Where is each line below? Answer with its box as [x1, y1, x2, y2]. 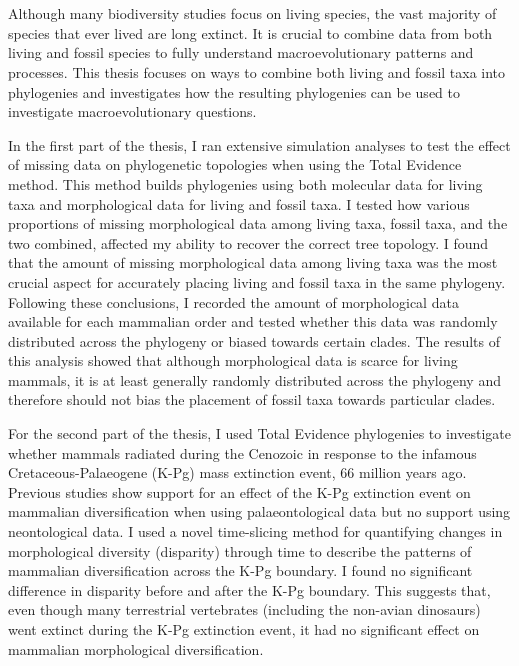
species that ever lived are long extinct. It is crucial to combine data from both [8, 22, 493, 43]
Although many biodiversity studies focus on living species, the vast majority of [8, 3, 497, 24]
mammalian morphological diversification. [8, 638, 264, 659]
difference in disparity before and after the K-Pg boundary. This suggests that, [8, 579, 491, 600]
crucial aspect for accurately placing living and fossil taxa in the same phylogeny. [8, 271, 506, 292]
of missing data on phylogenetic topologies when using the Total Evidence [8, 154, 462, 175]
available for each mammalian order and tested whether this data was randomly [8, 311, 498, 332]
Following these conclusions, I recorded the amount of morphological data [8, 291, 459, 312]
